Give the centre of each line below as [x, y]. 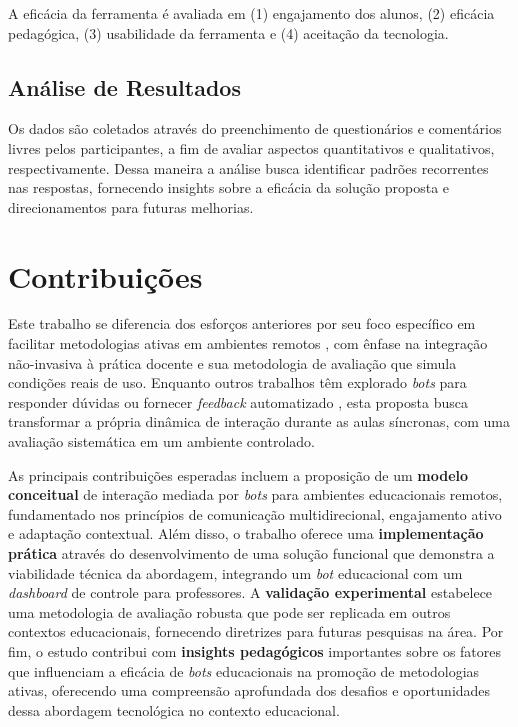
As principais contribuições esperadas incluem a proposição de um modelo [238, 474]
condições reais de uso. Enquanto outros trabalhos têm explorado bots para [237, 382]
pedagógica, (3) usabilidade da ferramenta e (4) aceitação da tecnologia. [228, 32]
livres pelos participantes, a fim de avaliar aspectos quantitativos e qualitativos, [251, 147]
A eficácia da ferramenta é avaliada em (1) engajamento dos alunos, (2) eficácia [251, 13]
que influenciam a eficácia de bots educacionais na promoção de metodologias [244, 670]
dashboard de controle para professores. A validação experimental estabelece [250, 592]
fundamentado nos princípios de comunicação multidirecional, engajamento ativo [255, 513]
